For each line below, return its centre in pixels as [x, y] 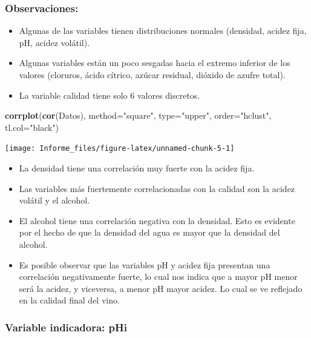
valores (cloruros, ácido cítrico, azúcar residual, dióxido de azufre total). [152, 75]
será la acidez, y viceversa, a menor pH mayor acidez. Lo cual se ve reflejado [161, 288]
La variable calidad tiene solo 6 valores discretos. [110, 95]
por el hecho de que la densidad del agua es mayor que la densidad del [149, 232]
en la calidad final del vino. [69, 300]
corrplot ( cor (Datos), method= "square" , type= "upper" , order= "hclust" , [138, 115]
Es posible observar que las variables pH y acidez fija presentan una [145, 264]
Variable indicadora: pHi [66, 327]
